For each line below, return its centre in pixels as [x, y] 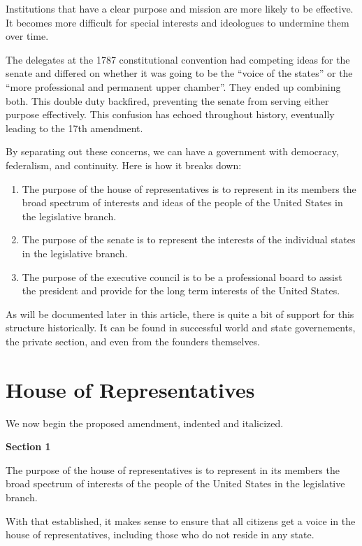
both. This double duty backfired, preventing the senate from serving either [167, 100]
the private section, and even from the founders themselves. [133, 341]
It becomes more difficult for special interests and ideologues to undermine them [178, 22]
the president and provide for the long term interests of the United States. [181, 290]
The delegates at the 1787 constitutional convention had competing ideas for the [178, 59]
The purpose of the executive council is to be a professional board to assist [182, 276]
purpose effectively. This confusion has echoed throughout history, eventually [170, 114]
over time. [27, 36]
